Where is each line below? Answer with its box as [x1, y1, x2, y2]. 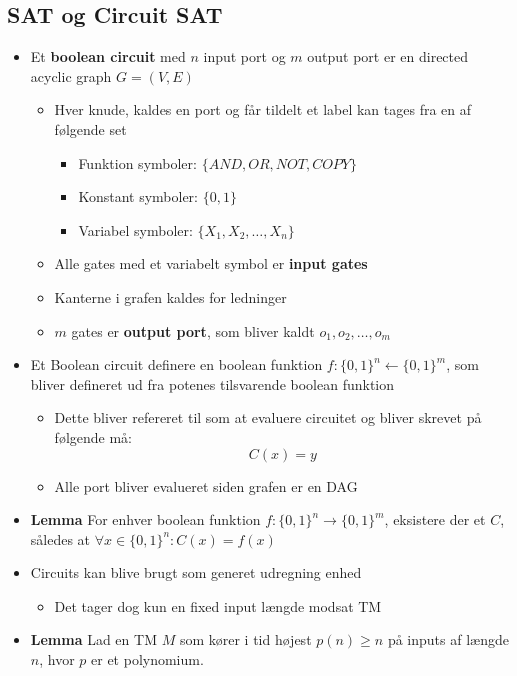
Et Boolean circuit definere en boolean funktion [30, 354, 323, 375]
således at [30, 528, 91, 549]
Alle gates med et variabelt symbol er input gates [54, 253, 368, 274]
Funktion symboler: [78, 152, 197, 173]
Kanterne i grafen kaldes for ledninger [54, 286, 287, 307]
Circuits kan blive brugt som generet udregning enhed [30, 562, 362, 583]
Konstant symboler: [78, 186, 198, 207]
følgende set [54, 118, 127, 139]
